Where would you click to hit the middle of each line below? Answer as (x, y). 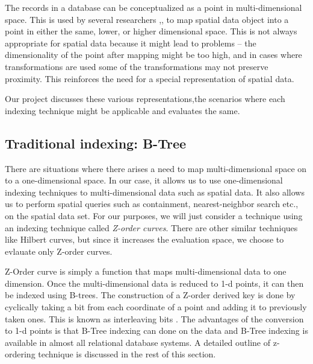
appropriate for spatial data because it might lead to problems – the (131, 43)
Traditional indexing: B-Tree (96, 143)
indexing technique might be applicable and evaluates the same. (122, 110)
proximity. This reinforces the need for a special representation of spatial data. (150, 78)
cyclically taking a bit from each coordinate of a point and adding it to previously (156, 307)
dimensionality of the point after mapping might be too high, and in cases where (153, 55)
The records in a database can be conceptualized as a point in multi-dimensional (153, 7)
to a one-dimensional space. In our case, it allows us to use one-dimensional (144, 180)
